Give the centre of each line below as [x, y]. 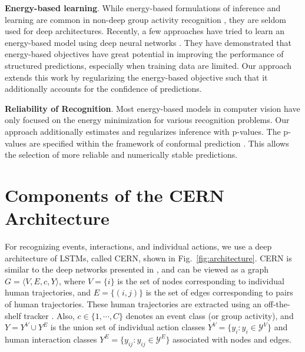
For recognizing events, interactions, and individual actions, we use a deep [138, 246]
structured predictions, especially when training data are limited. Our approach [148, 65]
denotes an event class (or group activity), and [210, 315]
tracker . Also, [49, 315]
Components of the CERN [115, 195]
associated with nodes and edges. [232, 339]
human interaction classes [51, 339]
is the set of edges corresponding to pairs [219, 292]
